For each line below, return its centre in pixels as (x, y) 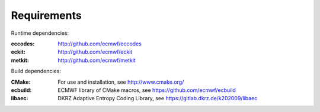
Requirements (47, 15)
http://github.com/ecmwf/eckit (95, 52)
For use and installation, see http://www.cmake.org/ (121, 82)
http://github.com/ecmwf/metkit (97, 60)
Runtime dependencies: (40, 33)
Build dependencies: (36, 71)
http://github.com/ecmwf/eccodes (100, 44)
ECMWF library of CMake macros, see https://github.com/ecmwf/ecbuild (147, 90)
